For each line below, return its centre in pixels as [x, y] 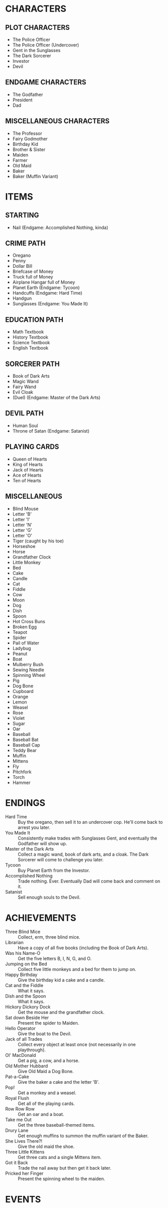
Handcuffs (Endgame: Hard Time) [47, 293]
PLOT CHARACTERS [37, 28]
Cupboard [23, 691]
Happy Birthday [21, 975]
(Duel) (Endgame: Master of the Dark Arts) [56, 398]
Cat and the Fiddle [24, 986]
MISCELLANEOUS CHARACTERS [57, 121]
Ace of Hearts [27, 475]
